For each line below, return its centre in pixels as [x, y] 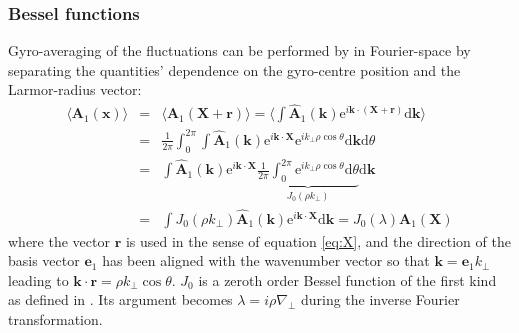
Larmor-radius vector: [75, 89]
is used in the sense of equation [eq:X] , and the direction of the [318, 240]
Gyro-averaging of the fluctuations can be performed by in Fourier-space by [239, 50]
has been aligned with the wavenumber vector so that [266, 260]
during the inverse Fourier [380, 299]
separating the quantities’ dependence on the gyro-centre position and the [234, 69]
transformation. [55, 318]
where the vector [59, 240]
